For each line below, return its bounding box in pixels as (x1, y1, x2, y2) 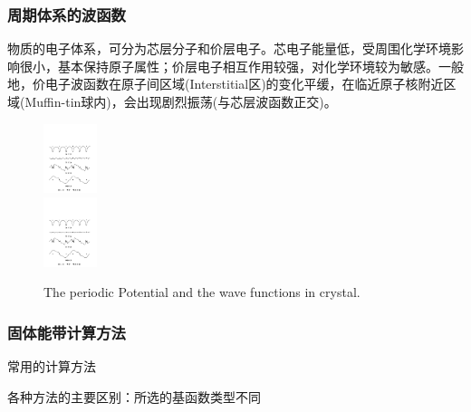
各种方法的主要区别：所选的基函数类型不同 (7, 387, 261, 406)
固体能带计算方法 (7, 321, 126, 343)
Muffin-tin (24, 92, 82, 110)
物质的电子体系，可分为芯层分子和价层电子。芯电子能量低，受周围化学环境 (7, 39, 451, 58)
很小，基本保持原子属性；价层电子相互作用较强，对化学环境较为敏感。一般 (19, 56, 464, 75)
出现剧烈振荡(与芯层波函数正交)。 (136, 92, 337, 110)
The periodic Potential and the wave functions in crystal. (43, 283, 360, 302)
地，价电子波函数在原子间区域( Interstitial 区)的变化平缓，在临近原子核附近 (7, 74, 444, 93)
